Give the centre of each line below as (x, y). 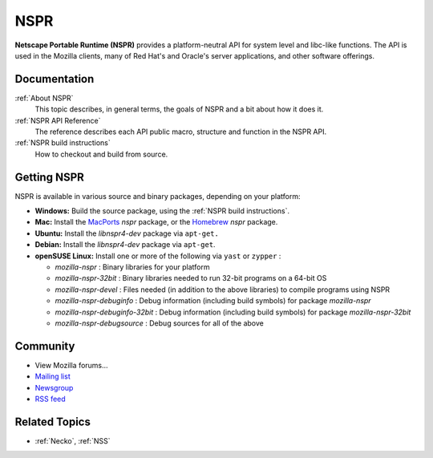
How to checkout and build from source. (101, 154)
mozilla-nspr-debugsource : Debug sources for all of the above (159, 323)
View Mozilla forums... (71, 365)
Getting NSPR (49, 177)
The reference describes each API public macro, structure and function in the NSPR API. (181, 132)
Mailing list (53, 376)
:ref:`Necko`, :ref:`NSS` (73, 440)
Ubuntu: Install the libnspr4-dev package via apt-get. (127, 233)
